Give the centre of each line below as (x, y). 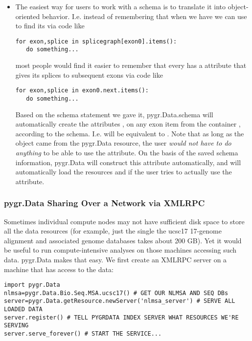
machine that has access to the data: (59, 269)
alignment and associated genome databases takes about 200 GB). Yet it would (123, 240)
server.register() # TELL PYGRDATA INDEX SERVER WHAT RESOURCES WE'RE (121, 317)
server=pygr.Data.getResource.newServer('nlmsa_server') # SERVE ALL (120, 301)
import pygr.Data (32, 285)
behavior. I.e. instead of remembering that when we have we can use (144, 16)
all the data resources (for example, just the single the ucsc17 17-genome (113, 231)
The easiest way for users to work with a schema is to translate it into (120, 6)
